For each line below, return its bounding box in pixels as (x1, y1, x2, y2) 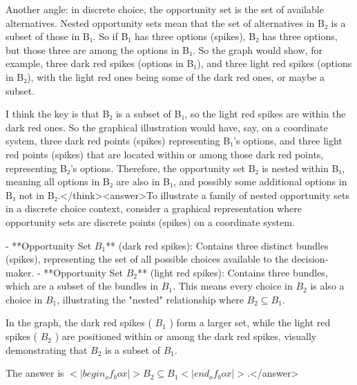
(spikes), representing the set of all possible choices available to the (6, 252, 289, 266)
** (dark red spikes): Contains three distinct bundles (106, 238, 329, 252)
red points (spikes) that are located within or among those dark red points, (6, 147, 324, 161)
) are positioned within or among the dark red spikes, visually (55, 329, 317, 344)
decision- (291, 252, 329, 266)
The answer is (6, 366, 64, 380)
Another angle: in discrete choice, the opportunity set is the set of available (6, 2, 324, 16)
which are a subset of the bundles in (6, 279, 159, 293)
